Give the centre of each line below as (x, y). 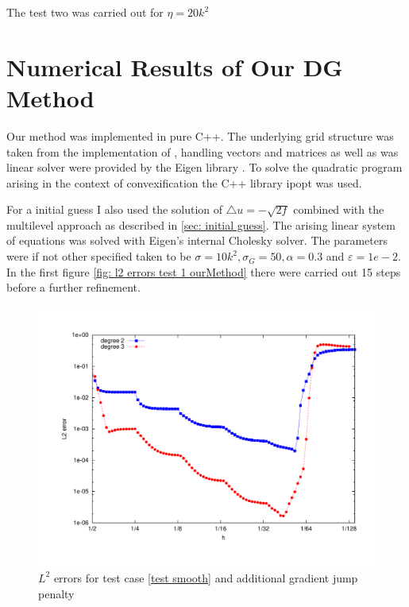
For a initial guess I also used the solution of (115, 209)
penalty (56, 593)
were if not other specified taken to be (99, 256)
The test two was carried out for (85, 12)
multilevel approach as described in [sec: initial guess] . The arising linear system (201, 224)
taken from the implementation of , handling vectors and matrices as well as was (203, 151)
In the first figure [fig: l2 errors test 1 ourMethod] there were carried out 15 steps (204, 271)
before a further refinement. (73, 287)
